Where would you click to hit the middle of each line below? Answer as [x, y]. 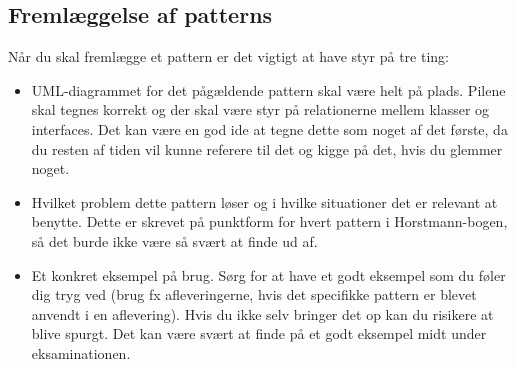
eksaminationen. [81, 352]
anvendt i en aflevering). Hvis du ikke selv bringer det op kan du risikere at [262, 313]
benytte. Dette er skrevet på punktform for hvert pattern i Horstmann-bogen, [269, 221]
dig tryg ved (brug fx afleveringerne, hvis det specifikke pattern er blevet [254, 294]
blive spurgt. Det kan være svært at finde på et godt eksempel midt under [259, 333]
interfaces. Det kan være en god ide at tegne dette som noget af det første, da [269, 128]
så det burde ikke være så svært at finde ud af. [174, 240]
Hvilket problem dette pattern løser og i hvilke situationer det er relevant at [264, 201]
